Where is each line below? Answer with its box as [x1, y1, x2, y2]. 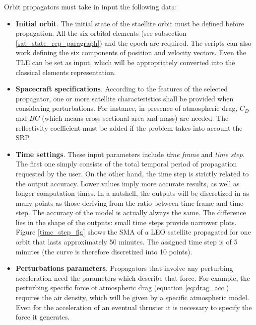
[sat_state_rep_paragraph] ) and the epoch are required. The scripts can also [15, 37, 252, 48]
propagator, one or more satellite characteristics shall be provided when [15, 93, 234, 103]
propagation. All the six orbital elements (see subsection [15, 28, 187, 38]
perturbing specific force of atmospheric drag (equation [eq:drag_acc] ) [15, 282, 229, 293]
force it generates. [15, 312, 70, 322]
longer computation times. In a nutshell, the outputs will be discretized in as [15, 188, 249, 198]
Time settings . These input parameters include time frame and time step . [15, 149, 245, 159]
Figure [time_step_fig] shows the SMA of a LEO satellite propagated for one [15, 227, 251, 237]
